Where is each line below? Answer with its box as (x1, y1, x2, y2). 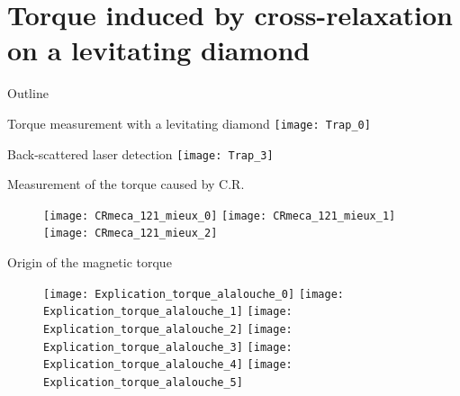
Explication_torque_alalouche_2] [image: (43, 323, 293, 337)
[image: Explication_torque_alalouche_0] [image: (43, 287, 344, 301)
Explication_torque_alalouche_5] (43, 376, 243, 389)
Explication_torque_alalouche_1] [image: (43, 305, 293, 319)
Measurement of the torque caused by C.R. (7, 175, 245, 193)
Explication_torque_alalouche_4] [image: (43, 358, 293, 372)
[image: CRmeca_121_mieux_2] (43, 227, 218, 240)
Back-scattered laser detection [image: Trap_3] (7, 144, 274, 163)
